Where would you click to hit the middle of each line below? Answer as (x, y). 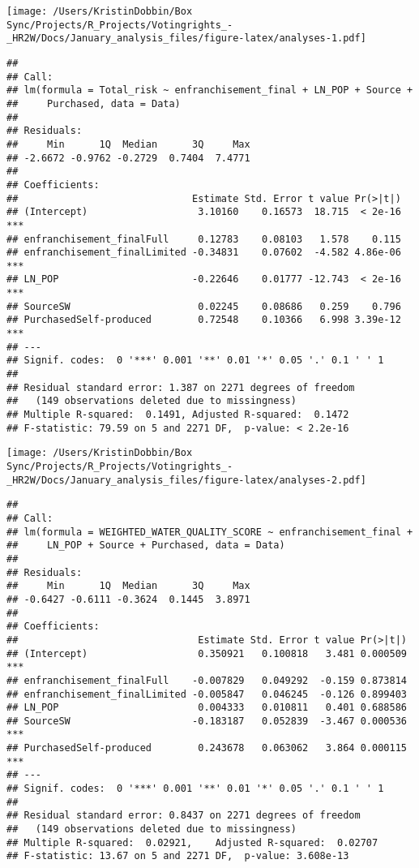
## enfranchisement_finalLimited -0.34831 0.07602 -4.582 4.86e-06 (204, 253)
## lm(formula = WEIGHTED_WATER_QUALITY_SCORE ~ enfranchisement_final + (210, 532)
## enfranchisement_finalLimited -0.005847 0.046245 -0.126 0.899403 (207, 694)
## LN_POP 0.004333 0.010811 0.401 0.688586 (207, 708)
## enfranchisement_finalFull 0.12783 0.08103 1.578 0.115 (204, 239)
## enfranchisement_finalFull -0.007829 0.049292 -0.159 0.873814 (207, 680)
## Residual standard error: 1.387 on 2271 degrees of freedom (181, 387)
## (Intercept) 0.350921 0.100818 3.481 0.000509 (207, 653)
